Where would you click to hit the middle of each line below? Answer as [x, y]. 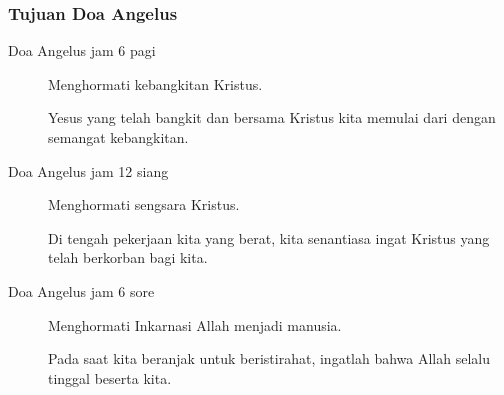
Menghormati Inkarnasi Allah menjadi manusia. [195, 324]
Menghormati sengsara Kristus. [144, 204]
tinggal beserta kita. [110, 377]
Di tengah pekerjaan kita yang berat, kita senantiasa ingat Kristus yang [269, 237]
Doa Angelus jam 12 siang [88, 170]
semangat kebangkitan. [118, 137]
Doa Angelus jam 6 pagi [82, 50]
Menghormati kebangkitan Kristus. [155, 83]
